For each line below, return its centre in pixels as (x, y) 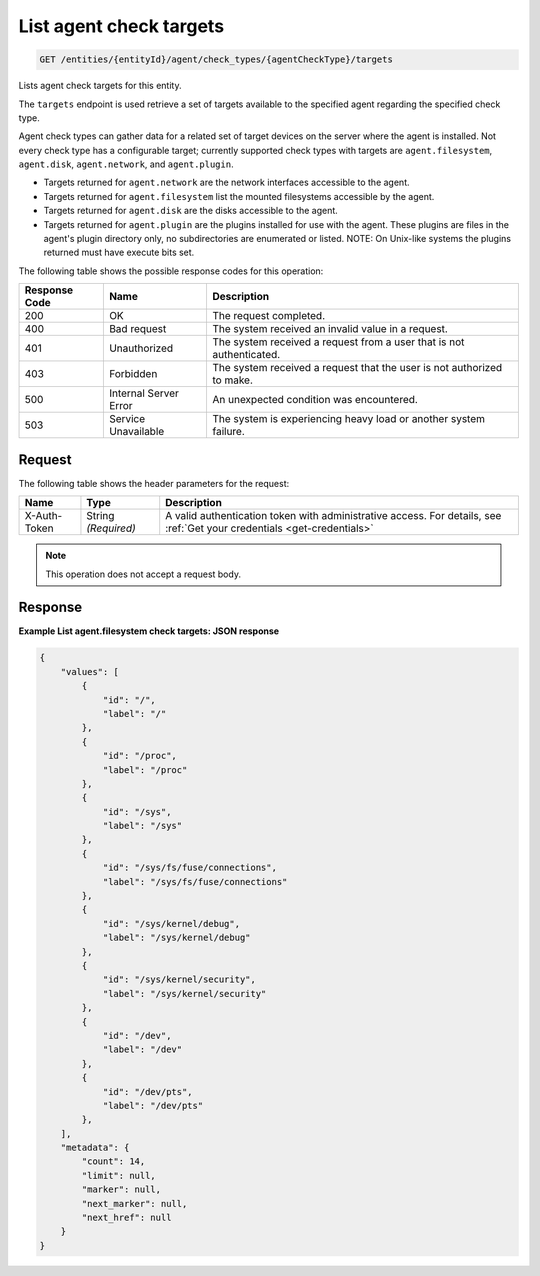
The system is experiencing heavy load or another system (348, 419)
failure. (228, 432)
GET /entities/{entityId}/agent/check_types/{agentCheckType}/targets (216, 59)
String (100, 516)
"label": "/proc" (145, 769)
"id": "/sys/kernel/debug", (171, 923)
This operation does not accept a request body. (143, 574)
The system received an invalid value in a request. (330, 329)
